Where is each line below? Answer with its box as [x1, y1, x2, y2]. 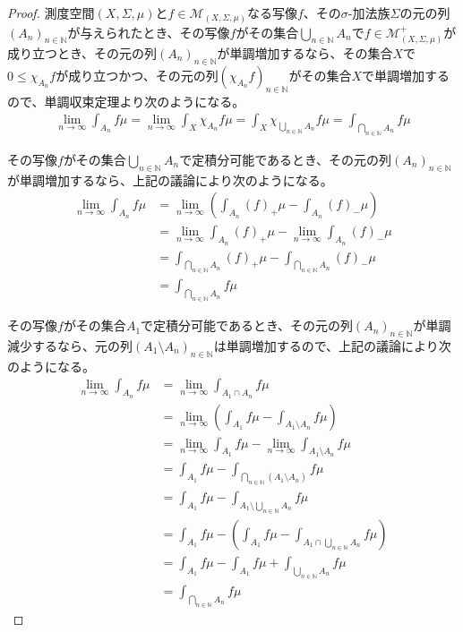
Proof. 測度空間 [7, 4, 95, 21]
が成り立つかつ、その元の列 [56, 65, 219, 84]
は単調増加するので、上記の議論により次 [213, 336, 451, 354]
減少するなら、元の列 [7, 336, 133, 354]
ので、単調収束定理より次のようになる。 [7, 91, 245, 110]
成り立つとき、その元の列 [7, 43, 158, 62]
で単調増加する [362, 65, 450, 84]
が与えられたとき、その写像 [67, 22, 230, 41]
